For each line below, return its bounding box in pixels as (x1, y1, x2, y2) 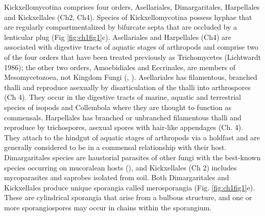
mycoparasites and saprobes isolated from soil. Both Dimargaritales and (4, 172, 229, 183)
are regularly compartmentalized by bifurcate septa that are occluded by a (4, 21, 237, 32)
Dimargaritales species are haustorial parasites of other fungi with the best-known (4, 152, 261, 162)
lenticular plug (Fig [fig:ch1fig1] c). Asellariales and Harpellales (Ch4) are (4, 31, 231, 42)
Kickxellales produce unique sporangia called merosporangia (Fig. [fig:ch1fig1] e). (4, 182, 255, 192)
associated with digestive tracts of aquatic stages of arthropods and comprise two (4, 41, 258, 52)
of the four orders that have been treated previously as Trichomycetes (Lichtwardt (4, 51, 261, 62)
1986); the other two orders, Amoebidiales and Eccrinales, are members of (4, 61, 235, 72)
